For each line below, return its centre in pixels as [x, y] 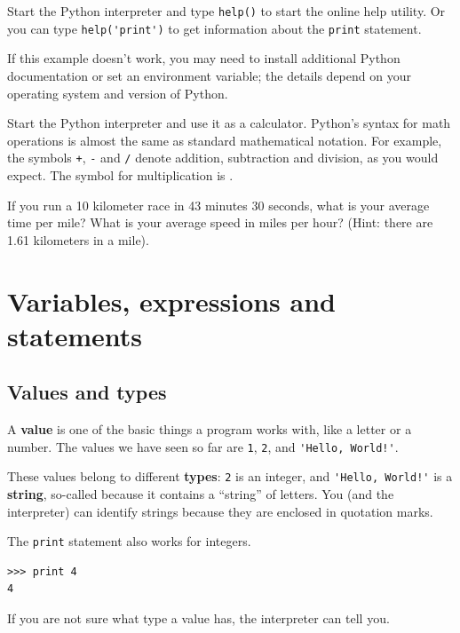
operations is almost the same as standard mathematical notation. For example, [225, 140]
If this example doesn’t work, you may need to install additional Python [204, 58]
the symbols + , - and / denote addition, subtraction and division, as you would [223, 158]
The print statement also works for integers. [129, 541]
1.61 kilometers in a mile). [78, 239]
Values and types [87, 392]
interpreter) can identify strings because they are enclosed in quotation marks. [220, 511]
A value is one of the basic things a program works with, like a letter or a [210, 429]
